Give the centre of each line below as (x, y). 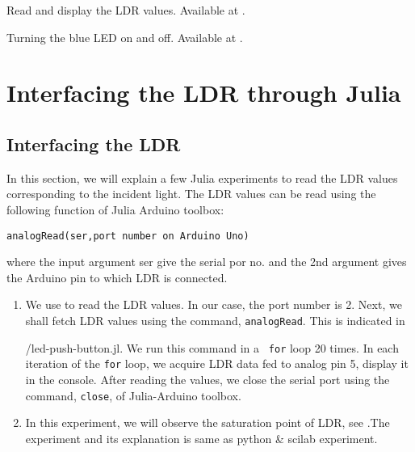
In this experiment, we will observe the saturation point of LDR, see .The (207, 422)
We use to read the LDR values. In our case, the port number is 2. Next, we (214, 304)
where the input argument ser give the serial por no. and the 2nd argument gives (207, 262)
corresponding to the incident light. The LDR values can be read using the (191, 194)
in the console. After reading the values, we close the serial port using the (207, 379)
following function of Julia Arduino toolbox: (115, 209)
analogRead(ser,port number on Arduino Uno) (128, 236)
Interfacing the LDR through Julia (204, 93)
